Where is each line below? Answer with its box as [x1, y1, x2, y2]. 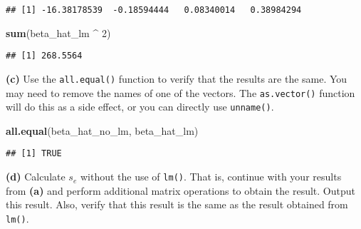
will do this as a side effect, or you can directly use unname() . [6, 99, 274, 114]
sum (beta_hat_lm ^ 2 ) [6, 25, 111, 40]
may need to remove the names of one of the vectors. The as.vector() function [6, 85, 355, 100]
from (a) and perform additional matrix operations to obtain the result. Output [6, 183, 355, 198]
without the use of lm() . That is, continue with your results [80, 169, 342, 184]
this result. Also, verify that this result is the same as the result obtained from [6, 197, 348, 212]
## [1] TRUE [6, 148, 62, 159]
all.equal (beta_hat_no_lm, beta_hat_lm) [6, 123, 199, 138]
